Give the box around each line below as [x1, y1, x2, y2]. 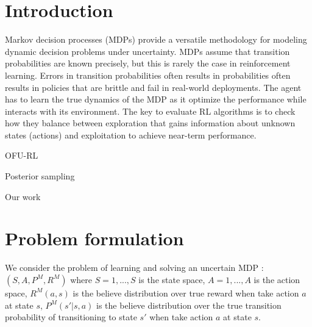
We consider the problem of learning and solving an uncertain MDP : [5, 261, 264, 274]
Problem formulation [5, 226, 184, 251]
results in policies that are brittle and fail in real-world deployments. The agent [5, 81, 302, 93]
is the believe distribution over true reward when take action [73, 286, 299, 299]
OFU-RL [5, 149, 38, 162]
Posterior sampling [5, 170, 75, 182]
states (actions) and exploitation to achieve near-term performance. [5, 128, 257, 141]
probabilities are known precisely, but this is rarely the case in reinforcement [5, 57, 291, 70]
